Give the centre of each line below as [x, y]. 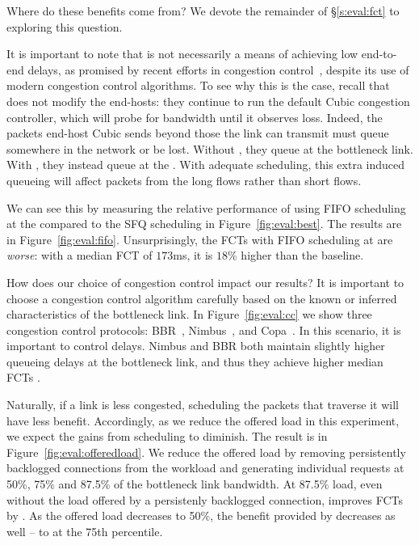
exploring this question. [65, 26]
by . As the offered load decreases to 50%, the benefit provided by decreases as [201, 515]
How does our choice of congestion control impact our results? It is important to [205, 282]
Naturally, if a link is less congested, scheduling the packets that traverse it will [203, 405]
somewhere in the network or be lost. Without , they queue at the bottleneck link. [210, 148]
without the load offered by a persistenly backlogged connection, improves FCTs [205, 499]
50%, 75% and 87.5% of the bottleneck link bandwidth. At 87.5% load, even [195, 484]
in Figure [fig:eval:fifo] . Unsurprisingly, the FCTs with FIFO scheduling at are [200, 239]
